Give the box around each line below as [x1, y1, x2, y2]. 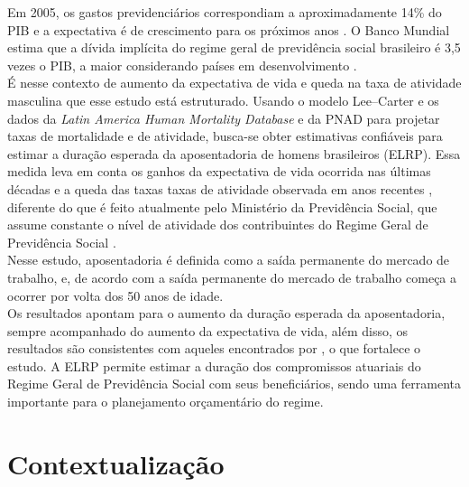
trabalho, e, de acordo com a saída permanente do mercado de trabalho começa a [7, 267, 457, 286]
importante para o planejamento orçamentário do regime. [7, 392, 324, 411]
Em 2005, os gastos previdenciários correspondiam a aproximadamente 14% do [7, 3, 442, 21]
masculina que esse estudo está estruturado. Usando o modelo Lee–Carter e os [7, 90, 439, 109]
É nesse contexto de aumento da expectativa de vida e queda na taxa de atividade [7, 73, 462, 92]
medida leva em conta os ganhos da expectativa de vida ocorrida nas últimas [7, 162, 431, 181]
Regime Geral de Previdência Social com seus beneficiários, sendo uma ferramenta [7, 374, 462, 393]
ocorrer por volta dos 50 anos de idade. [7, 286, 224, 304]
